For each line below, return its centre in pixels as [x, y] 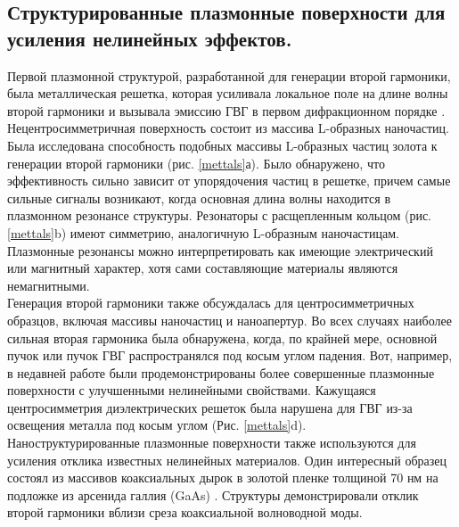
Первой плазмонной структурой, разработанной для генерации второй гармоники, [229, 75]
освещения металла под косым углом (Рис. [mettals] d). [157, 425]
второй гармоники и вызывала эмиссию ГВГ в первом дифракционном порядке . [226, 110]
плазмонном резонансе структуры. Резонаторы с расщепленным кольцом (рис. [219, 215]
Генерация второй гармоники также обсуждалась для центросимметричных [211, 303]
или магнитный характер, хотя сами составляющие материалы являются [203, 268]
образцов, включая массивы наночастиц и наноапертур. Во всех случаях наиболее [229, 320]
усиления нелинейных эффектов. [150, 38]
